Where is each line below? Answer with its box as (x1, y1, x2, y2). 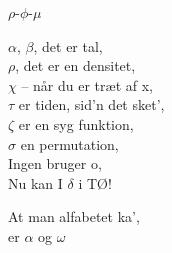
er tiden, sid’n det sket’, (18, 94, 165, 115)
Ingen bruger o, (8, 153, 102, 174)
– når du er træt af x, (21, 74, 153, 95)
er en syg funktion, (18, 113, 134, 134)
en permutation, (20, 133, 119, 154)
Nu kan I (8, 172, 63, 193)
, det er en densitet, (15, 55, 136, 76)
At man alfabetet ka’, (8, 206, 140, 227)
